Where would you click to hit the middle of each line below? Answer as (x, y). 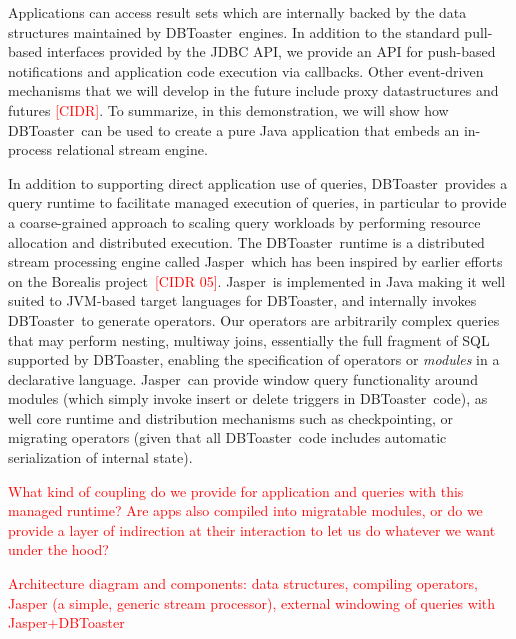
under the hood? (58, 549)
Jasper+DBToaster (66, 622)
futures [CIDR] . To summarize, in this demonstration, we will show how (228, 109)
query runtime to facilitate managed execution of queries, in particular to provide (257, 202)
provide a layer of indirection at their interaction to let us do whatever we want (252, 529)
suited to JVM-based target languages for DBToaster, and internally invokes (242, 300)
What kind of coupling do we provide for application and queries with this (236, 490)
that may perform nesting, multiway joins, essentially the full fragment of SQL (249, 339)
